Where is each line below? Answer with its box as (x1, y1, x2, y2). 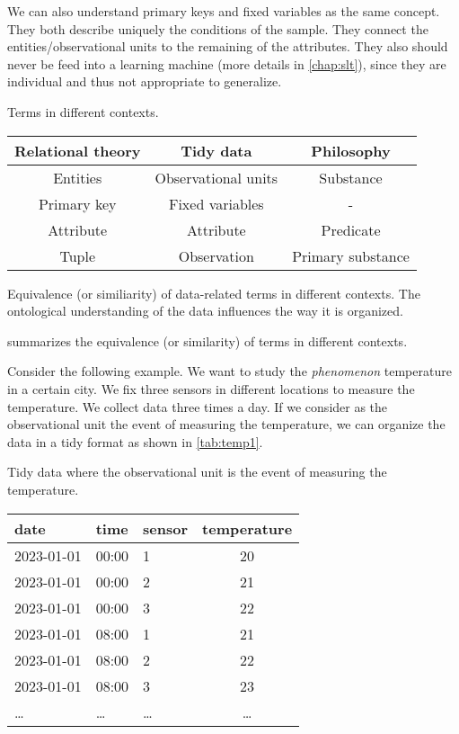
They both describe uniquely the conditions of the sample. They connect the (7, 19, 428, 38)
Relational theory (14, 139, 141, 161)
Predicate (321, 219, 381, 240)
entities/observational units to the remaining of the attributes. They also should (7, 37, 448, 56)
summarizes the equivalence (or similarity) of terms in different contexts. (7, 331, 408, 350)
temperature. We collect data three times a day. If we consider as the (7, 397, 388, 416)
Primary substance (292, 245, 410, 266)
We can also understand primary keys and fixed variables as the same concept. (7, 2, 440, 20)
